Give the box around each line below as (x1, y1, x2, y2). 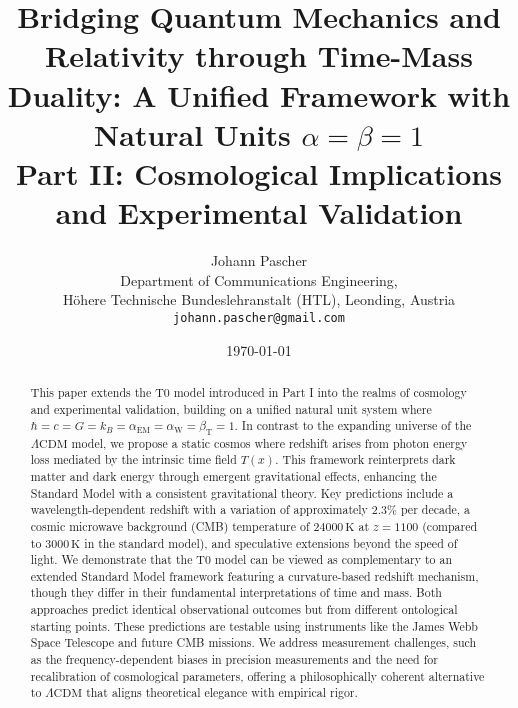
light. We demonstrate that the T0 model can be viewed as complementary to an (30, 551, 453, 568)
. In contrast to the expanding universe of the (234, 417, 472, 434)
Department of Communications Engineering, (120, 269, 398, 290)
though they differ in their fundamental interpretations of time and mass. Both (30, 584, 442, 601)
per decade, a (400, 501, 470, 518)
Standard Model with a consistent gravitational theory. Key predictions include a (30, 484, 454, 501)
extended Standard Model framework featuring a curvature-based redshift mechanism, (30, 567, 479, 584)
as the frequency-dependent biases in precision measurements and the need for (30, 651, 438, 668)
